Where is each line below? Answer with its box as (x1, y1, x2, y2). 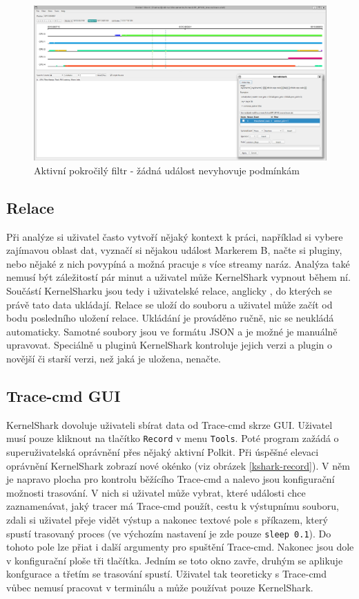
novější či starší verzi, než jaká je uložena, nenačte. (6, 351, 221, 365)
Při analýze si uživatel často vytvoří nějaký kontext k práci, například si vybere (6, 229, 343, 243)
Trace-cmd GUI (6, 385, 121, 406)
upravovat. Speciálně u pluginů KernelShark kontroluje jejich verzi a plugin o (6, 338, 332, 352)
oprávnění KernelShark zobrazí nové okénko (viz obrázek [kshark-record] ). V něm (6, 458, 350, 472)
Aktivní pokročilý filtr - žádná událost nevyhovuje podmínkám (34, 163, 300, 177)
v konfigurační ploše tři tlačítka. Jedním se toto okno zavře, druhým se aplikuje (6, 553, 343, 567)
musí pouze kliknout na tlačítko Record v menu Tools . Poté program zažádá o (6, 431, 339, 445)
